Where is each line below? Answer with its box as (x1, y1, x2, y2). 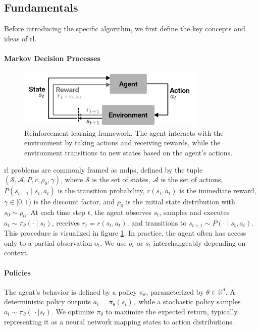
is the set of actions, (161, 174, 223, 185)
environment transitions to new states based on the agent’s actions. (24, 147, 233, 157)
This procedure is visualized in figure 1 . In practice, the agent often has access (4, 228, 246, 238)
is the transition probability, (58, 185, 145, 196)
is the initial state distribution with (126, 196, 235, 207)
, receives (51, 217, 80, 228)
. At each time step (26, 206, 85, 217)
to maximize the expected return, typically (106, 306, 238, 316)
